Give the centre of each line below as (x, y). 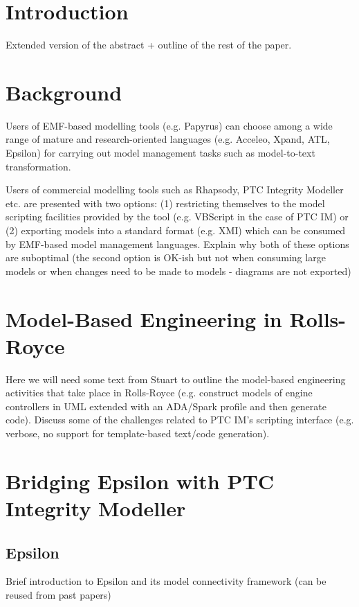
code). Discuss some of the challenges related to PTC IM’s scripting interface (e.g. (180, 420)
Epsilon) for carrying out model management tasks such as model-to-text (160, 153)
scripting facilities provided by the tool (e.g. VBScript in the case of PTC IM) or (177, 217)
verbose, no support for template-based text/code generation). (138, 433)
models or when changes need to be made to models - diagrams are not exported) (178, 271)
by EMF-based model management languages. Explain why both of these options (177, 244)
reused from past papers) (58, 595)
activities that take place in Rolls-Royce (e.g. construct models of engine (159, 393)
